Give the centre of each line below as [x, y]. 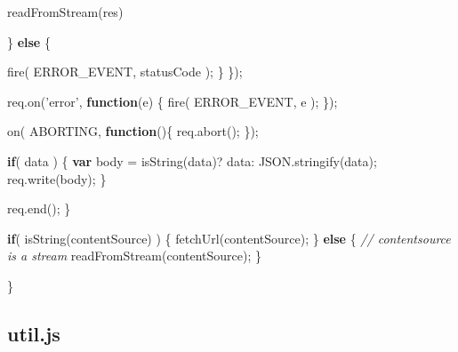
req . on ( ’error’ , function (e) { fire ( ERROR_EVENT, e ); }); [173, 101]
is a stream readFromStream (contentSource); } [135, 256]
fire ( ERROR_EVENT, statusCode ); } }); [125, 72]
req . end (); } [39, 208]
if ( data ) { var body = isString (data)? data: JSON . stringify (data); [192, 160]
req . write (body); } [57, 178]
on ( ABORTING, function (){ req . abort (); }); [133, 131]
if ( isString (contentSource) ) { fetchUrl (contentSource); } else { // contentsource [229, 238]
